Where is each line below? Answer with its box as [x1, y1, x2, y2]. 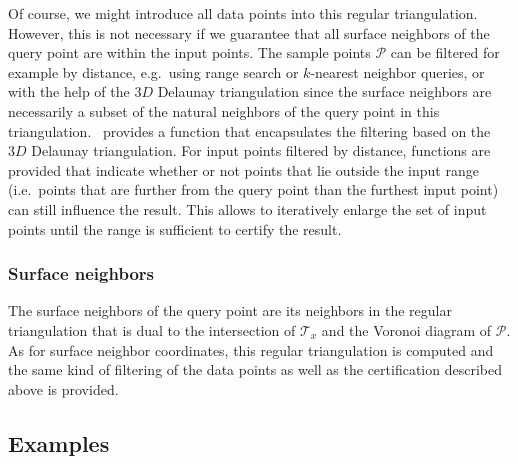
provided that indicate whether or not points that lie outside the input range [8, 159, 479, 180]
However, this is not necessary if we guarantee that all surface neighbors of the [8, 22, 490, 43]
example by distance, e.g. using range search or [8, 61, 299, 82]
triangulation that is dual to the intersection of [8, 319, 296, 340]
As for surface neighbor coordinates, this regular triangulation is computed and [8, 339, 494, 360]
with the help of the [8, 81, 130, 102]
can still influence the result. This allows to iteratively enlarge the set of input [8, 198, 487, 219]
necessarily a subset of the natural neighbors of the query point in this [8, 100, 440, 121]
